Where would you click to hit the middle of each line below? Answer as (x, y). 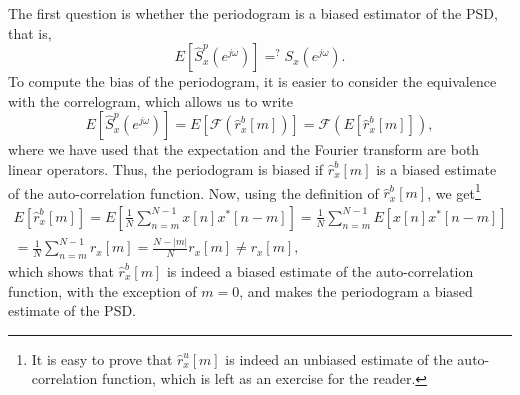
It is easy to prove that (102, 358)
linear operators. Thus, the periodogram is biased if (166, 168)
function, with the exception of (102, 290)
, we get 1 (454, 191)
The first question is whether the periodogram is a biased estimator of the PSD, (253, 13)
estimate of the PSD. (72, 310)
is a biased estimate (436, 168)
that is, (30, 32)
